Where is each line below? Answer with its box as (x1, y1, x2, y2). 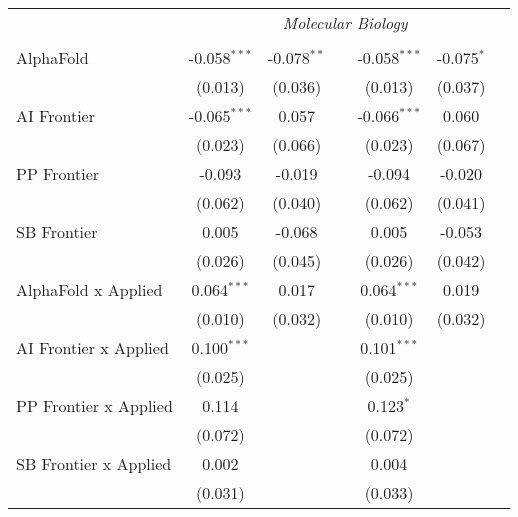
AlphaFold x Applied (16, 278, 163, 301)
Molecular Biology (282, 11, 408, 34)
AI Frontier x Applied (16, 336, 169, 359)
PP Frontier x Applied (16, 394, 173, 417)
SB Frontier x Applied (16, 452, 172, 475)
